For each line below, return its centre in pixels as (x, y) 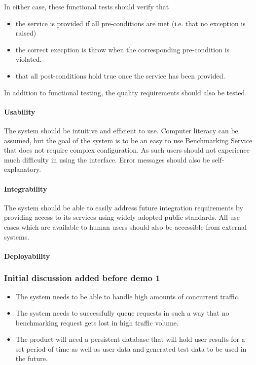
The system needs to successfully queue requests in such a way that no (122, 313)
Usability (20, 111)
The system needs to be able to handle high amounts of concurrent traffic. (128, 296)
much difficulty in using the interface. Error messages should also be (107, 159)
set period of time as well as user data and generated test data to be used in (131, 348)
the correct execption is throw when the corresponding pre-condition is (123, 49)
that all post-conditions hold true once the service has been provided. (120, 75)
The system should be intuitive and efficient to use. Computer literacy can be (121, 130)
